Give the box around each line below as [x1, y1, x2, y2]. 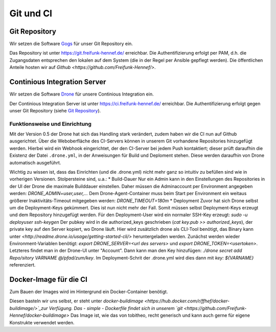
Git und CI [9, 8, 53, 19]
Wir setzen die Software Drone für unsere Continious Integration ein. [9, 91, 154, 97]
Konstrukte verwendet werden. [9, 319, 75, 325]
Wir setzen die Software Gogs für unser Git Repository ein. [9, 41, 133, 47]
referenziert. [9, 262, 36, 268]
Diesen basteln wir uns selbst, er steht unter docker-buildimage [9, 298, 144, 304]
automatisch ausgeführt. [9, 159, 61, 165]
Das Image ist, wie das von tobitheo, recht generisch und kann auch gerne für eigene [70, 312, 250, 319]
